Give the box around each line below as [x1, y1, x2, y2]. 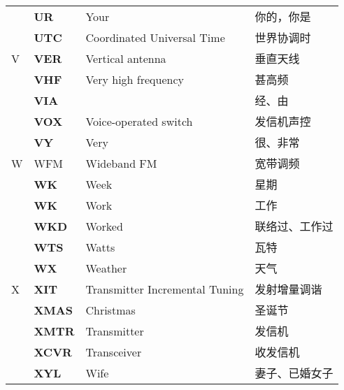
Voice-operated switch [85, 113, 193, 129]
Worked [85, 217, 123, 234]
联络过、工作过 [255, 218, 334, 234]
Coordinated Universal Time [85, 29, 225, 45]
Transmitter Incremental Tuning [85, 280, 244, 297]
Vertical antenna [85, 50, 166, 66]
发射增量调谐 [255, 281, 322, 297]
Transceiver [85, 343, 142, 360]
